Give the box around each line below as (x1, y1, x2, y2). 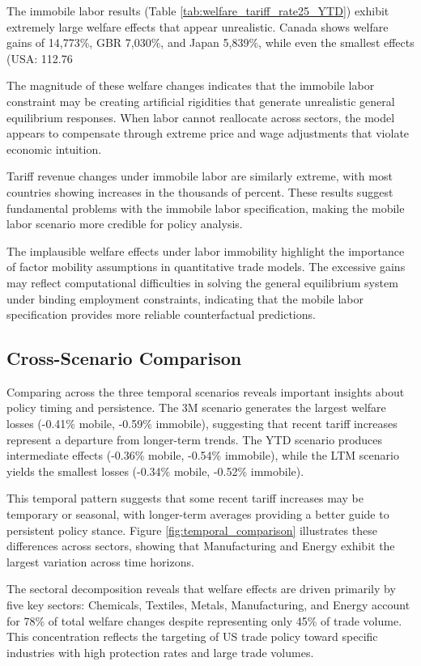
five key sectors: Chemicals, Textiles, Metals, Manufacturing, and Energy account (6, 596, 410, 613)
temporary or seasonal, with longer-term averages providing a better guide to (6, 506, 389, 523)
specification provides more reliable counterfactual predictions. (6, 306, 316, 323)
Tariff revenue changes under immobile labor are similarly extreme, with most (6, 168, 393, 185)
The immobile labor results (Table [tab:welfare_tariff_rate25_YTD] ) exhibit (6, 2, 389, 19)
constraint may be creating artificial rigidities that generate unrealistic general (6, 92, 395, 109)
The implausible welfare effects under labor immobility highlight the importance (6, 242, 405, 259)
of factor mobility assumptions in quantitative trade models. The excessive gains (6, 258, 406, 275)
